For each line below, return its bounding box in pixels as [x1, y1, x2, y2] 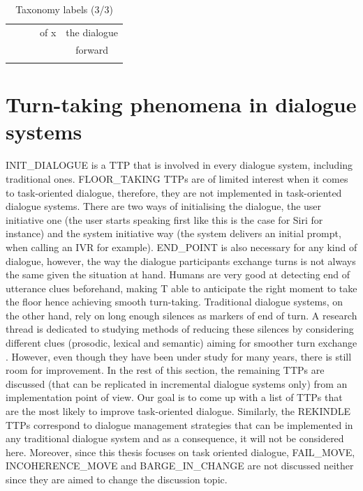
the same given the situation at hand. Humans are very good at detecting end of [6, 267, 350, 282]
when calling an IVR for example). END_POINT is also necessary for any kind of [6, 239, 357, 254]
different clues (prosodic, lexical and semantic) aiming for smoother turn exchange [6, 335, 357, 350]
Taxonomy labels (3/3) [15, 2, 113, 16]
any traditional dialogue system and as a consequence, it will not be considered [6, 431, 344, 446]
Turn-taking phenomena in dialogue [6, 90, 357, 119]
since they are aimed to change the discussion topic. [6, 472, 228, 486]
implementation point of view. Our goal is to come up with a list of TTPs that [6, 390, 343, 405]
